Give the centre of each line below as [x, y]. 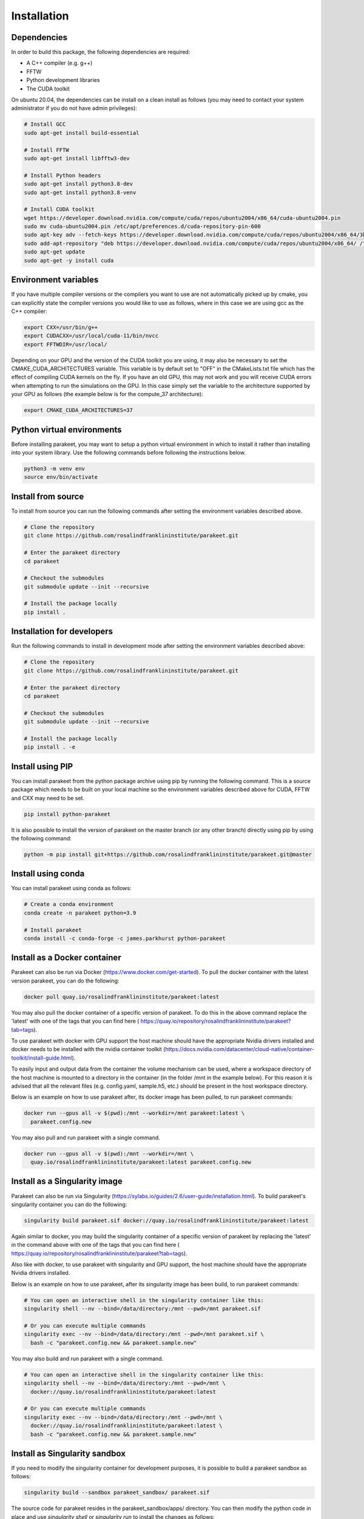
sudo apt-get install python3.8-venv [80, 192]
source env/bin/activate [61, 477]
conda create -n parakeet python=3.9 [80, 913]
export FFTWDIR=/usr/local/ [66, 344]
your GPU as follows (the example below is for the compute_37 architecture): [107, 394]
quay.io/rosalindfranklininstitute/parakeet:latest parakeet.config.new [141, 1162]
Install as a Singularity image [67, 1181]
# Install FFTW [46, 150]
